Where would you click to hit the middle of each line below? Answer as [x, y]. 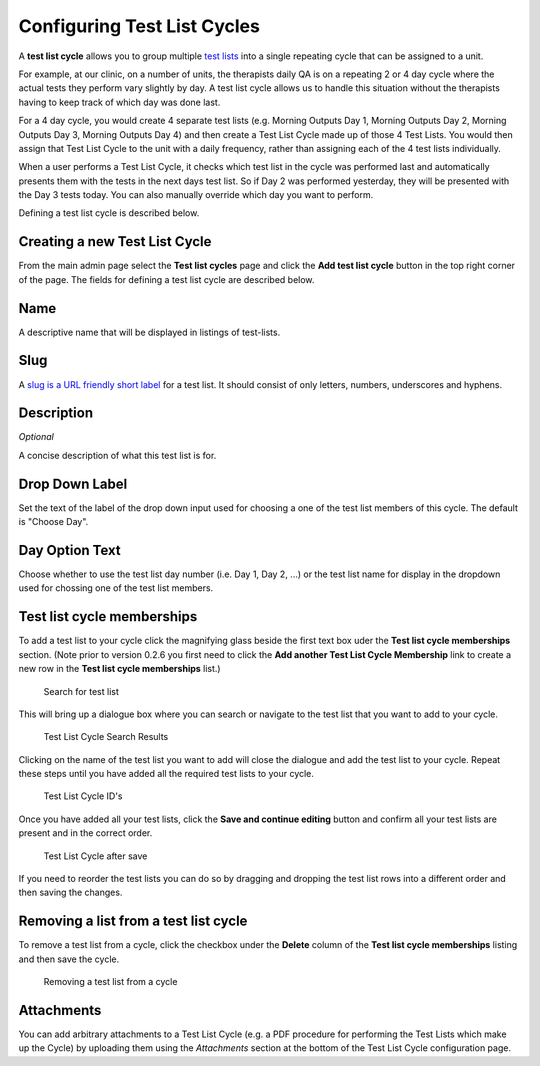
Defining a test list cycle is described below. [109, 213]
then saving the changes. [70, 892]
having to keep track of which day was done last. [119, 102]
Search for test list [81, 691]
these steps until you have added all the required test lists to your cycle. [166, 774]
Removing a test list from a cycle [110, 982]
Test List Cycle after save [95, 856]
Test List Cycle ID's [83, 796]
